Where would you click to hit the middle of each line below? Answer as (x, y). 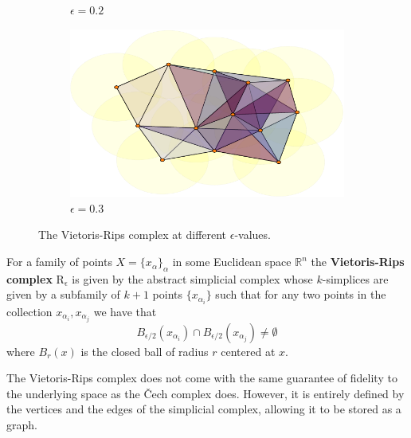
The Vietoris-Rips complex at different (133, 235)
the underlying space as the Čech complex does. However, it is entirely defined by (205, 393)
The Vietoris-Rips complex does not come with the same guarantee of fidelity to (202, 378)
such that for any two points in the (301, 294)
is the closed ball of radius (145, 351)
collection (29, 311)
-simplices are (355, 278)
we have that (125, 311)
